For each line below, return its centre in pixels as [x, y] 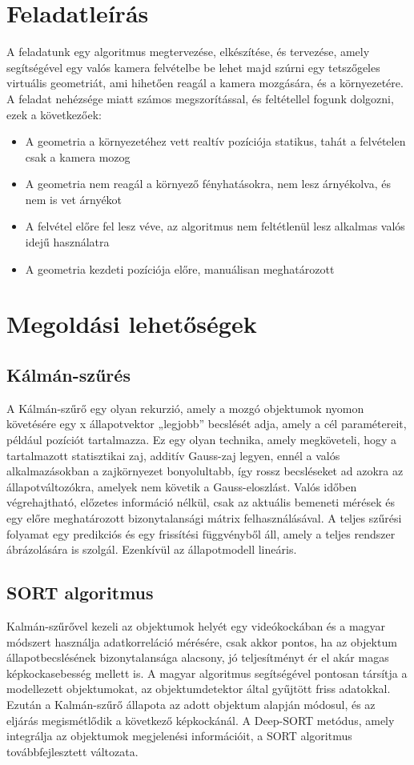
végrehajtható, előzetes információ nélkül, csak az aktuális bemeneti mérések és [201, 502]
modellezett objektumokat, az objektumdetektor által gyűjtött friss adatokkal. [199, 689]
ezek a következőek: [54, 114]
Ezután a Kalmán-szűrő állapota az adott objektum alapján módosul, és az [191, 704]
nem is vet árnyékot [74, 199]
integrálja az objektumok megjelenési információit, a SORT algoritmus [179, 736]
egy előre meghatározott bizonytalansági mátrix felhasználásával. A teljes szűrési [204, 517]
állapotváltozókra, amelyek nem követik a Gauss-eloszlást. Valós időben [182, 486]
